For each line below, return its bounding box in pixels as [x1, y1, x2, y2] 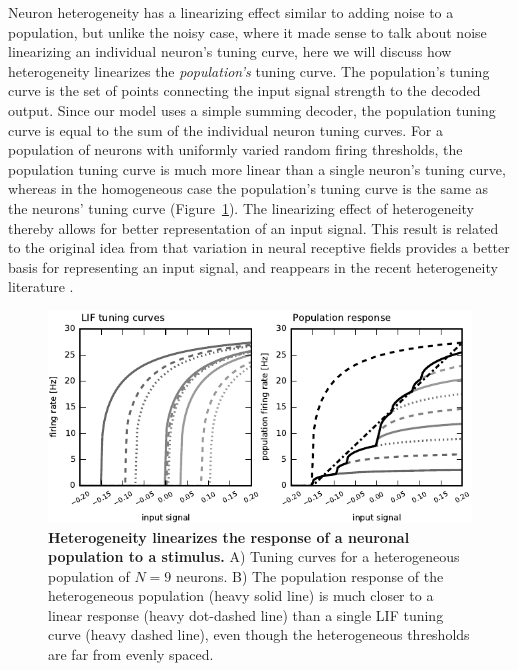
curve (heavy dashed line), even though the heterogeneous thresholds [48, 624, 470, 645]
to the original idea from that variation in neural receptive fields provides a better [8, 237, 510, 258]
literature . [8, 276, 74, 297]
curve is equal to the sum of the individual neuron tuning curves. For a [8, 119, 444, 140]
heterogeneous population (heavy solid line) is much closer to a [48, 585, 434, 606]
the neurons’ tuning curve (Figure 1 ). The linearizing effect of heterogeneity [8, 197, 474, 218]
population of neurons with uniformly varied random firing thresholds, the [8, 139, 463, 160]
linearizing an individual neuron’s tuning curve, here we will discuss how [8, 41, 452, 62]
